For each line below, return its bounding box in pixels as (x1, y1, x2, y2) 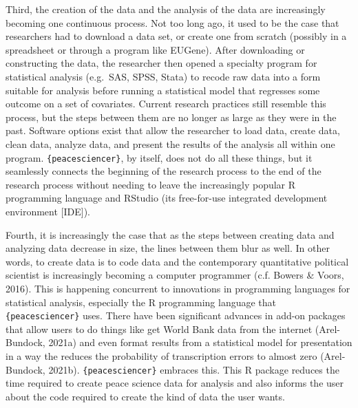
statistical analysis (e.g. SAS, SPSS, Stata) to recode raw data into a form (6, 69, 321, 83)
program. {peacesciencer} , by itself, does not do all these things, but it (6, 150, 313, 164)
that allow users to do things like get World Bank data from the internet (6, 321, 313, 336)
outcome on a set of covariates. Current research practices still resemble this (6, 96, 326, 111)
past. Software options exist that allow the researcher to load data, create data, (6, 123, 340, 138)
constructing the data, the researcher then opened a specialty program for (6, 56, 317, 70)
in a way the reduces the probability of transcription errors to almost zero (6, 348, 317, 363)
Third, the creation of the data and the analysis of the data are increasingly (6, 2, 326, 16)
